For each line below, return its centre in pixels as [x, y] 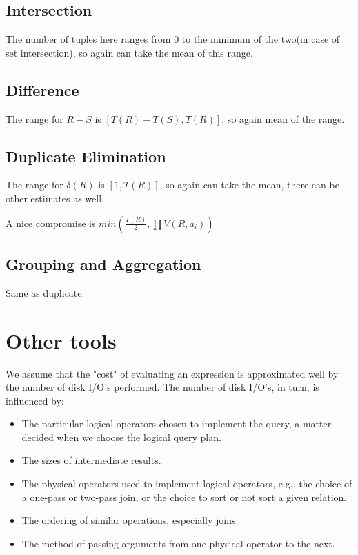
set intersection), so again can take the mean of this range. [129, 52]
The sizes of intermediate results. [91, 460]
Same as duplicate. [45, 292]
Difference [42, 89]
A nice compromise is [51, 223]
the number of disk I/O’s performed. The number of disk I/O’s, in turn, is [162, 387]
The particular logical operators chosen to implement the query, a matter [177, 423]
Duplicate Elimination [86, 156]
